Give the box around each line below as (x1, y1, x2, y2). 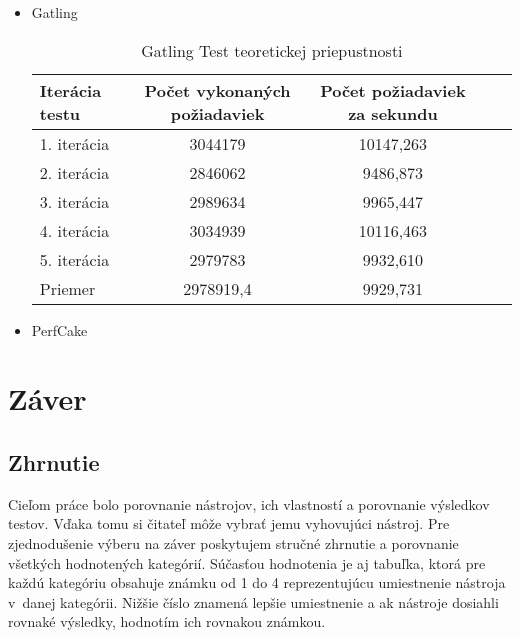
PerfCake (31, 319, 88, 340)
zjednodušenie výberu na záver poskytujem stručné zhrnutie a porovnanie (8, 532, 459, 553)
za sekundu (348, 101, 438, 125)
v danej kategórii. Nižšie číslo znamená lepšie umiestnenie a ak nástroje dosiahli (8, 591, 499, 612)
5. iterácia (39, 247, 110, 271)
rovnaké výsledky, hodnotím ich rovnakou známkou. (8, 611, 326, 632)
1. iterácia (39, 131, 110, 155)
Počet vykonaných (144, 78, 291, 102)
